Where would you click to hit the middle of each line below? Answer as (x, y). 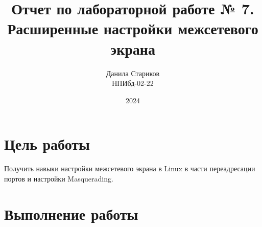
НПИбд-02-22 (133, 83)
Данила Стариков (133, 73)
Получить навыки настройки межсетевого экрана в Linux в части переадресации (130, 168)
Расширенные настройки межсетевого (133, 28)
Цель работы (47, 144)
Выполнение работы (71, 213)
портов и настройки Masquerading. (59, 178)
